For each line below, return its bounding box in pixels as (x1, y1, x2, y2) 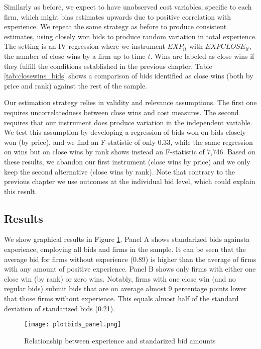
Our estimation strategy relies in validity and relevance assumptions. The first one (4, 97, 257, 108)
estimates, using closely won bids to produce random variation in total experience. (4, 31, 257, 41)
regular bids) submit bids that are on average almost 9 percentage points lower (4, 283, 247, 294)
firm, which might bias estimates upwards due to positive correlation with (4, 11, 231, 22)
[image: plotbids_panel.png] (24, 321, 121, 328)
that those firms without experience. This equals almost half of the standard (4, 293, 239, 304)
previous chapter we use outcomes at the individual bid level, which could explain (4, 176, 255, 187)
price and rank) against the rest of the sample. (4, 80, 148, 91)
